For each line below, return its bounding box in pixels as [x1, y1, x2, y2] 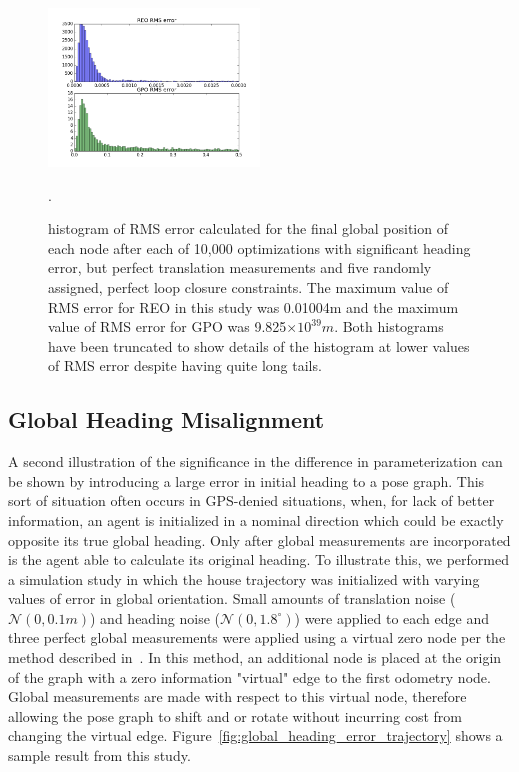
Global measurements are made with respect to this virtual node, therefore [8, 686, 467, 707]
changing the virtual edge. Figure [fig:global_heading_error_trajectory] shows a [8, 725, 503, 746]
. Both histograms [334, 316, 444, 337]
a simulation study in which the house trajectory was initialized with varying [8, 568, 480, 589]
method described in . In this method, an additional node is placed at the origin [8, 647, 502, 668]
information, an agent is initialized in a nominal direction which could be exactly [8, 509, 504, 530]
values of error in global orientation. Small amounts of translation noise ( [8, 588, 456, 609]
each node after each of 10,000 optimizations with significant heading [48, 237, 471, 258]
